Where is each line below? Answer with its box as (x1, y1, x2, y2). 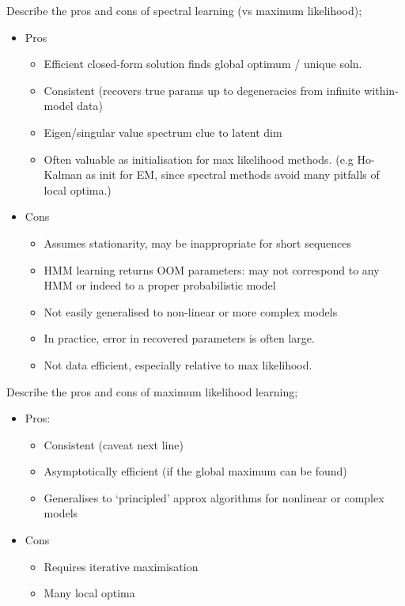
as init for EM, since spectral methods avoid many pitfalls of (85, 166, 380, 183)
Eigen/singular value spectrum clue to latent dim (44, 123, 282, 140)
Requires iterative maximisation (44, 558, 199, 574)
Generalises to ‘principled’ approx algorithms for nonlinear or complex (44, 489, 384, 506)
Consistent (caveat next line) (44, 436, 184, 453)
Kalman (44, 166, 82, 183)
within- (364, 81, 399, 98)
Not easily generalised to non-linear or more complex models (44, 303, 338, 320)
